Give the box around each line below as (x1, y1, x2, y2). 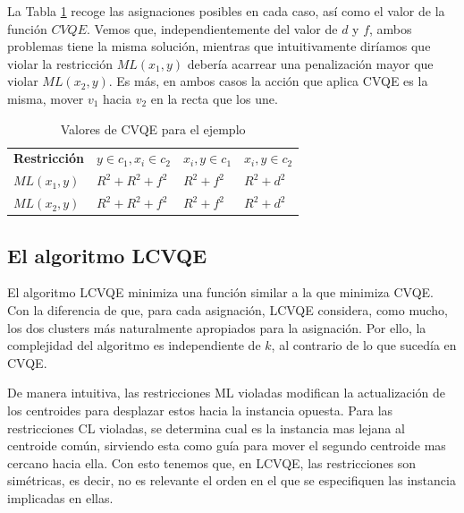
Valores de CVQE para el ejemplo (60, 119, 246, 138)
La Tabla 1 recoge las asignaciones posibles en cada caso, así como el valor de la (7, 2, 445, 20)
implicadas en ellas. (7, 488, 114, 507)
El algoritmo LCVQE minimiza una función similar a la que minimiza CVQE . (7, 283, 434, 302)
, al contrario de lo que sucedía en (271, 336, 457, 355)
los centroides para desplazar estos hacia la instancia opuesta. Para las (7, 400, 393, 419)
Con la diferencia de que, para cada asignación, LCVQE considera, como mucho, (7, 300, 449, 319)
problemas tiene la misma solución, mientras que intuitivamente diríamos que (7, 37, 431, 56)
